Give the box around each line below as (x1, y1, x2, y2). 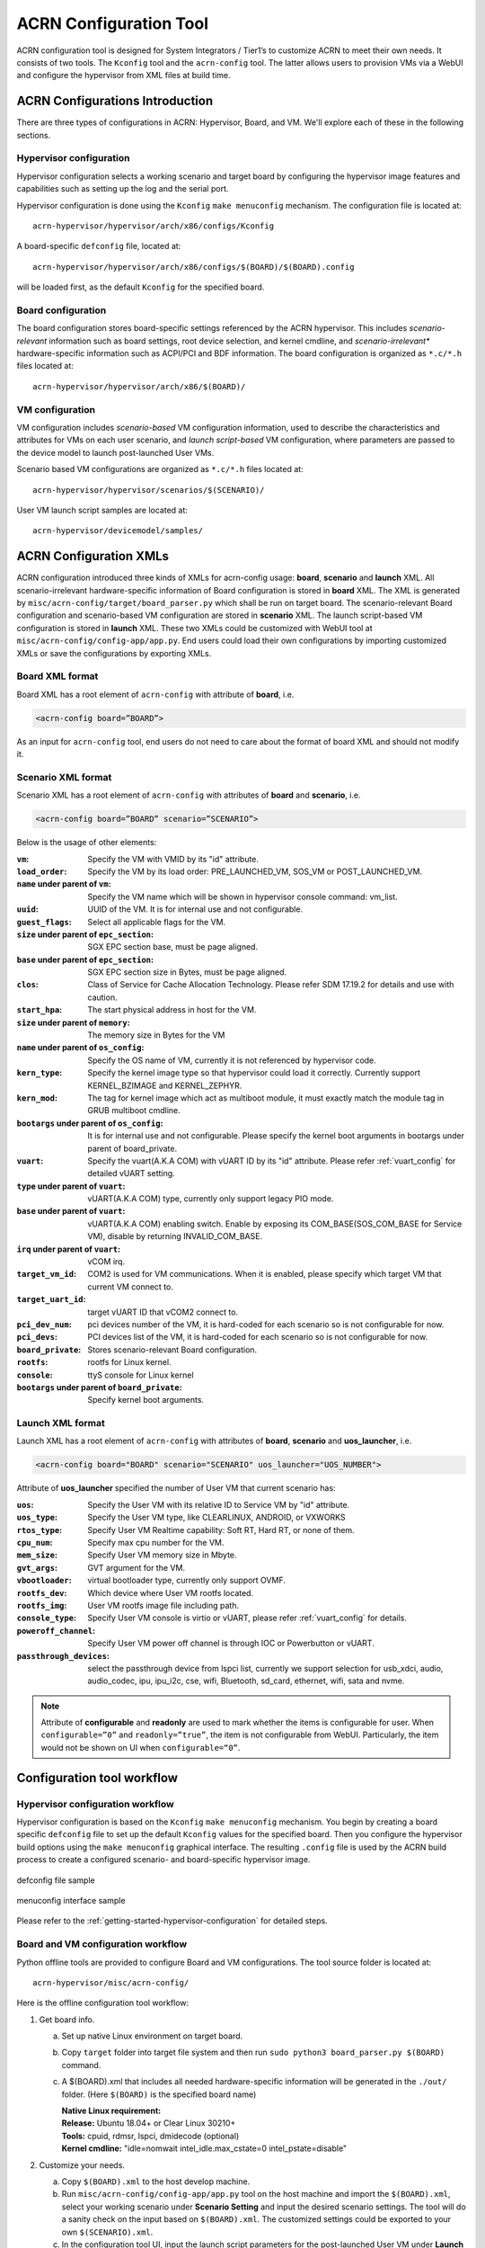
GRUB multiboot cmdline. (87, 1105, 181, 1116)
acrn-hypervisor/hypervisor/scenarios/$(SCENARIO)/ (32, 485, 265, 495)
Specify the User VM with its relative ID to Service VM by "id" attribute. (87, 1499, 350, 1510)
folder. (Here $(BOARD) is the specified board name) (61, 2089, 257, 2100)
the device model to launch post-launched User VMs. (16, 447, 215, 458)
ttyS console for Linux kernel (87, 1369, 194, 1380)
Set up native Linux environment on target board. (61, 2030, 243, 2041)
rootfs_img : (16, 1600, 67, 1610)
